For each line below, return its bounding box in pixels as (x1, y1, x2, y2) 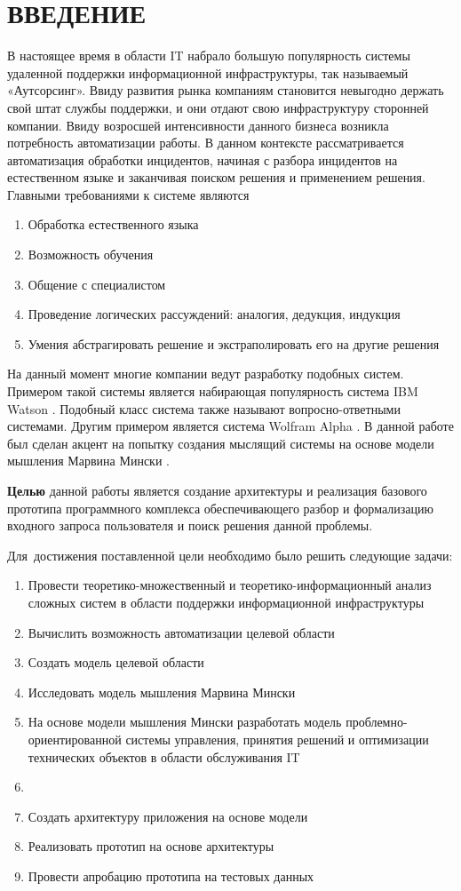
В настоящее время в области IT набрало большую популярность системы (7, 46, 410, 65)
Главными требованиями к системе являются (7, 185, 250, 203)
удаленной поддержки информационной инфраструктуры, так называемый (7, 63, 409, 82)
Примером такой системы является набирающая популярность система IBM (7, 382, 418, 401)
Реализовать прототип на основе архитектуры (28, 837, 274, 855)
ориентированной (28, 729, 122, 748)
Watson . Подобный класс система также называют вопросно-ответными (7, 399, 401, 418)
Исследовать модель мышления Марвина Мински (28, 682, 296, 701)
